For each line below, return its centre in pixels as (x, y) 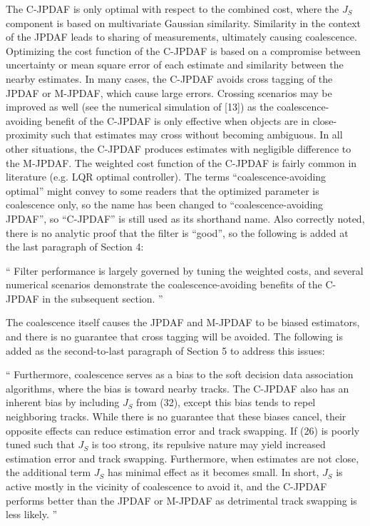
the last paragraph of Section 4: (75, 247)
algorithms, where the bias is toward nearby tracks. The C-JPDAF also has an (178, 388)
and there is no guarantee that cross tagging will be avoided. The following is (174, 337)
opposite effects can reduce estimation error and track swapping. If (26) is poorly (183, 430)
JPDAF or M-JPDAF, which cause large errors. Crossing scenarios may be (169, 92)
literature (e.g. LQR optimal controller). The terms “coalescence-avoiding (166, 177)
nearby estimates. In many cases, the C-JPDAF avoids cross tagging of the (169, 78)
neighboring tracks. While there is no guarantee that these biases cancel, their (176, 416)
